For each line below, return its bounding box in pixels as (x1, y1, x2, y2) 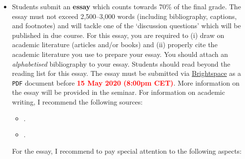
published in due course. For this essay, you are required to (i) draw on (12, 30, 225, 40)
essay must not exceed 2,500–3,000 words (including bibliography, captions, (12, 11, 237, 21)
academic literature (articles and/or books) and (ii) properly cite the (12, 39, 218, 50)
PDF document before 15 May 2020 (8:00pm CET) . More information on (12, 77, 240, 88)
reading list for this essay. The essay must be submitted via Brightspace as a (12, 68, 241, 78)
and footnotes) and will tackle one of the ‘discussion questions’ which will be (12, 20, 241, 31)
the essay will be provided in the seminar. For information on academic (12, 87, 225, 97)
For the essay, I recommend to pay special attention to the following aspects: (12, 145, 242, 156)
